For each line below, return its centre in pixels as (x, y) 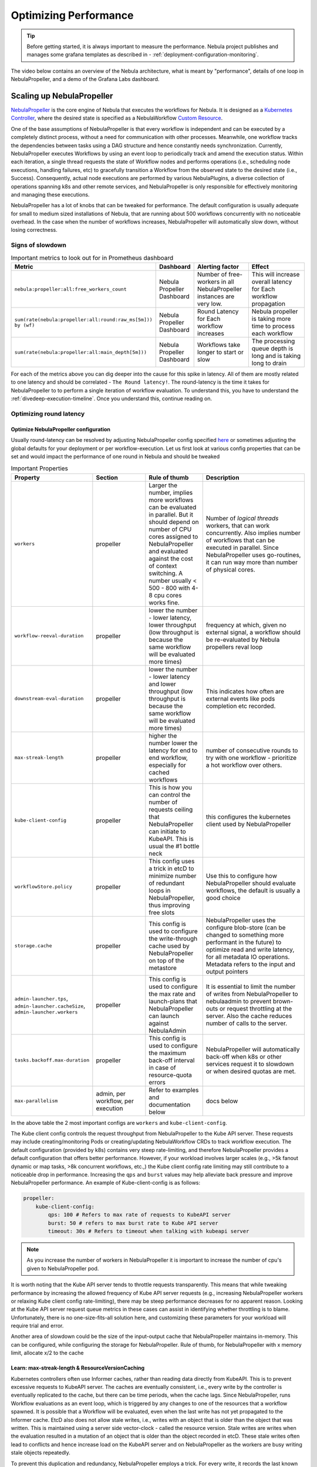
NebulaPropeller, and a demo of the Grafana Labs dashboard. (85, 79)
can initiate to (167, 831)
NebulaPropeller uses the (241, 920)
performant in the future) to (244, 942)
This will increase (276, 274)
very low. (210, 304)
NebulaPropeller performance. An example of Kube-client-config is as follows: (106, 1183)
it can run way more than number (252, 562)
